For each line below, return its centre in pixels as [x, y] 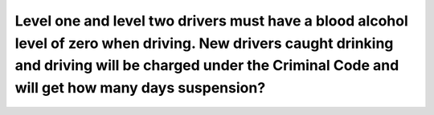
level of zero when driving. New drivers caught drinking [204, 43]
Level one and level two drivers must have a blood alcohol [212, 21]
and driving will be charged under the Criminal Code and [207, 66]
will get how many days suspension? [140, 88]
